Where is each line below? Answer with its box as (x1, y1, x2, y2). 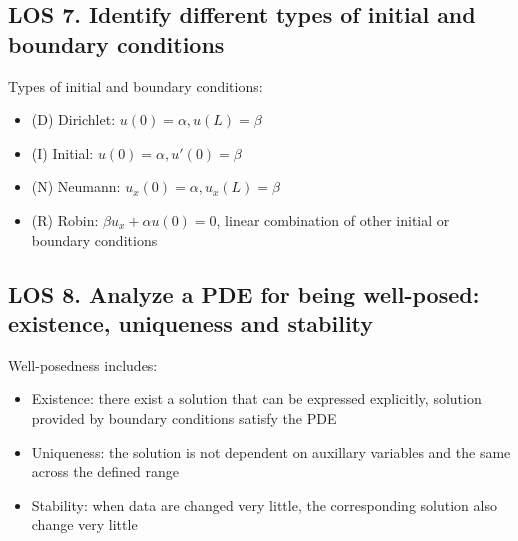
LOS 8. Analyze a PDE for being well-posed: (8, 278, 480, 309)
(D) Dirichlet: (31, 109, 116, 130)
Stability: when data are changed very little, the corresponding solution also (31, 494, 497, 515)
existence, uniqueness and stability (8, 307, 374, 338)
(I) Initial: (31, 142, 94, 163)
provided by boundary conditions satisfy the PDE (31, 407, 337, 428)
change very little (31, 514, 138, 535)
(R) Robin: (31, 209, 99, 230)
